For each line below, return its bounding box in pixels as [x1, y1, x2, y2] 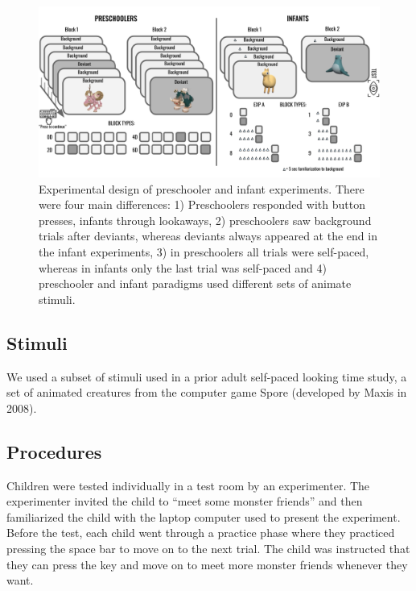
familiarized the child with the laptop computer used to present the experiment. [6, 508, 401, 525]
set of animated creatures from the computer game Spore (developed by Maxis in [6, 384, 407, 401]
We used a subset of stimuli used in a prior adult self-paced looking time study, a [6, 368, 407, 385]
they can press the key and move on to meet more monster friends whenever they [6, 556, 408, 572]
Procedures [6, 439, 102, 464]
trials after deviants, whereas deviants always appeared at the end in [39, 227, 377, 244]
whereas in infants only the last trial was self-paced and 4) [39, 259, 327, 276]
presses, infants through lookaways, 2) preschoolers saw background [39, 211, 372, 228]
